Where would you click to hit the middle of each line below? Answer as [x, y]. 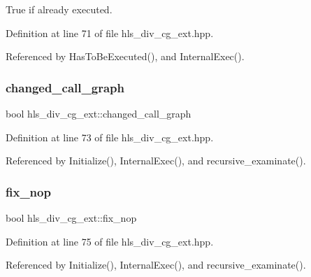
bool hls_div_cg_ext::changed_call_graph [99, 113]
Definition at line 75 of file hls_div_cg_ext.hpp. [110, 241]
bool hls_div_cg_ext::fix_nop [71, 218]
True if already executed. [59, 9]
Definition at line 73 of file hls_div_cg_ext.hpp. [110, 137]
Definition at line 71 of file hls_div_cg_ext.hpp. [110, 33]
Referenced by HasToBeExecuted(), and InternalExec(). [125, 56]
